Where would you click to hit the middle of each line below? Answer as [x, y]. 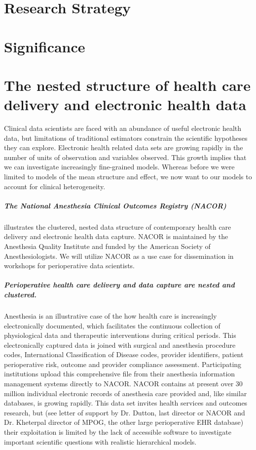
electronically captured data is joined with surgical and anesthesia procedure [120, 345]
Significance [45, 46]
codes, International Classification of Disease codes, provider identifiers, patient [124, 354]
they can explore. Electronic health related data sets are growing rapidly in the [124, 147]
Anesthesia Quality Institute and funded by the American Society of [107, 246]
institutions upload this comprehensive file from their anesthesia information [120, 374]
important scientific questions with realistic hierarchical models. [100, 441]
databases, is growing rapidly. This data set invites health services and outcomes [126, 403]
